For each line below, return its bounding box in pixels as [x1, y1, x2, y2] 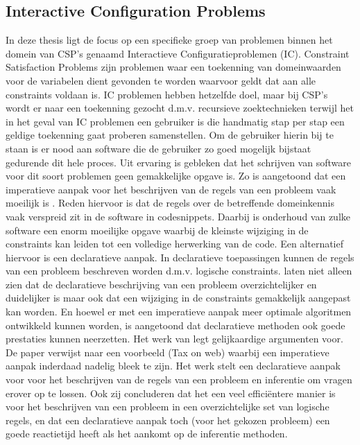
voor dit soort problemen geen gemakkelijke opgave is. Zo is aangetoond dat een [6, 168, 346, 183]
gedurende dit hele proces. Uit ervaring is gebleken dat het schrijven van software [6, 155, 351, 169]
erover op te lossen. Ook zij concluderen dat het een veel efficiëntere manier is [6, 385, 336, 400]
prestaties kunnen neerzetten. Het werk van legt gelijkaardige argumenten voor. [6, 331, 343, 346]
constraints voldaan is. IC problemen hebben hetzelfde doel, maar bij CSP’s [6, 87, 328, 101]
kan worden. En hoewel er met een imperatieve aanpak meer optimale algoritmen [6, 304, 352, 319]
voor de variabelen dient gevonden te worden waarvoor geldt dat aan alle [6, 73, 316, 87]
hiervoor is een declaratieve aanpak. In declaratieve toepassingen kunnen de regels [6, 250, 354, 264]
